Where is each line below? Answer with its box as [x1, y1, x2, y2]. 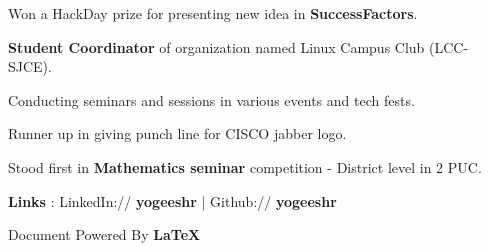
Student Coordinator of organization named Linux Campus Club [8, 36, 425, 57]
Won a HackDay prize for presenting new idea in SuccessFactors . [8, 3, 418, 23]
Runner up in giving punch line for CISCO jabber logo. [8, 123, 347, 144]
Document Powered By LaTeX [8, 224, 201, 245]
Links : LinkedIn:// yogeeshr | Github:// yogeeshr [8, 190, 337, 211]
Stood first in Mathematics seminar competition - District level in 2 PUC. [8, 156, 482, 177]
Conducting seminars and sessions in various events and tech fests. [8, 89, 415, 110]
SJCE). [8, 56, 52, 77]
